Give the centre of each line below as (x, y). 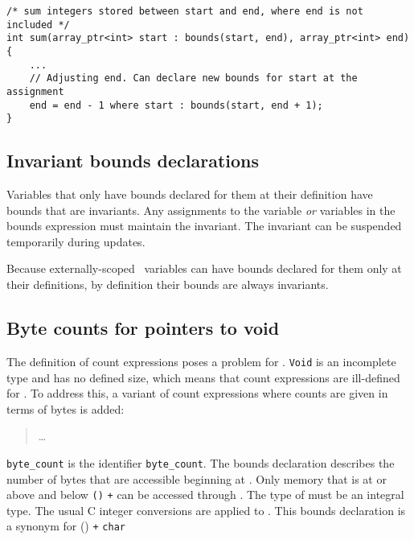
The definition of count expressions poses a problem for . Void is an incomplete (201, 361)
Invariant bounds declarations (133, 161)
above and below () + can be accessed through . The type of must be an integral (205, 495)
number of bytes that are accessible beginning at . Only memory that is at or (197, 478)
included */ (38, 25)
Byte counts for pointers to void (143, 328)
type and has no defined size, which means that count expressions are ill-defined (203, 377)
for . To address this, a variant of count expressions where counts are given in (197, 393)
